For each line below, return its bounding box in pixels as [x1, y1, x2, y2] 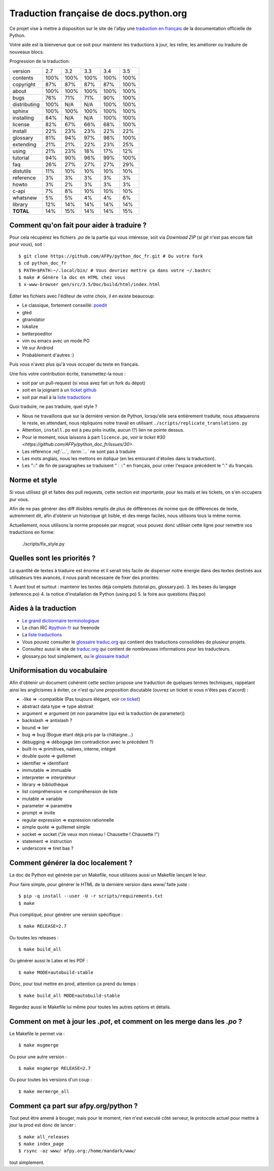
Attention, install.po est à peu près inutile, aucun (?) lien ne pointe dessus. [22, 427, 185, 433]
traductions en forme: [9, 529, 55, 535]
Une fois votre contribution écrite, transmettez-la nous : [9, 371, 126, 377]
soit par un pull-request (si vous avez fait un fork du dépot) [22, 380, 146, 386]
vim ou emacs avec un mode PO [22, 338, 90, 344]
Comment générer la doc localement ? [9, 859, 133, 867]
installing [12, 114, 34, 121]
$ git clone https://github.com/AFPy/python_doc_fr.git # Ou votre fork [18, 253, 203, 259]
